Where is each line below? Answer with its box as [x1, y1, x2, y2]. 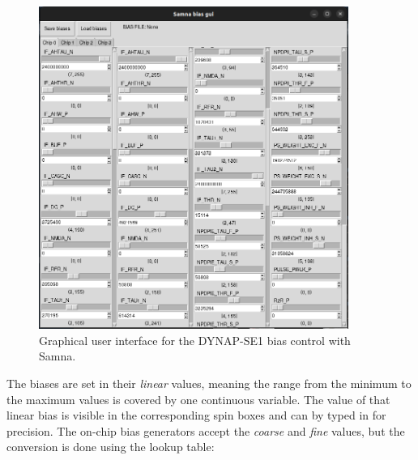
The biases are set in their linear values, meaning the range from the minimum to [6, 374, 412, 391]
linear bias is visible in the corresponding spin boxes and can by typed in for [6, 407, 386, 424]
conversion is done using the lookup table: [6, 438, 215, 455]
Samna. [39, 347, 76, 364]
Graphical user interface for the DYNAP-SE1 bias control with [39, 331, 351, 348]
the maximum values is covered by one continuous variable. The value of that [6, 390, 390, 407]
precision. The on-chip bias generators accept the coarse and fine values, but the [6, 422, 405, 439]
